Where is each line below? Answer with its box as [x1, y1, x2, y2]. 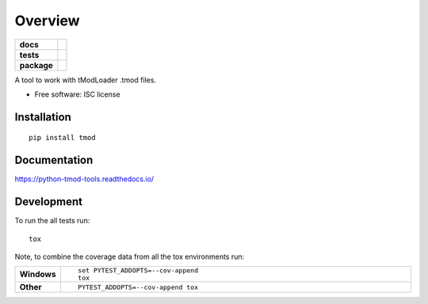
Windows [19, 269, 56, 280]
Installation [14, 110, 71, 123]
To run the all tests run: [14, 216, 90, 226]
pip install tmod [29, 133, 96, 142]
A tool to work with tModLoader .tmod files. [14, 75, 157, 85]
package [19, 59, 53, 70]
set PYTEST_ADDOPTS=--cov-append [78, 266, 198, 275]
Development [14, 195, 83, 209]
